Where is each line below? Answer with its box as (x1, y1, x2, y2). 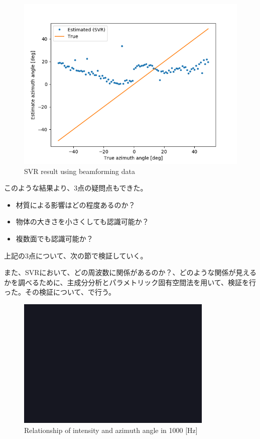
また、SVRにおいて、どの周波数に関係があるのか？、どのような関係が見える (4, 267, 257, 278)
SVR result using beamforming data (24, 165, 135, 176)
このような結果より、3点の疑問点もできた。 (4, 183, 148, 193)
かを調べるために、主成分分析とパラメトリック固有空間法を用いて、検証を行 (4, 277, 256, 287)
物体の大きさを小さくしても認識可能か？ (16, 216, 149, 227)
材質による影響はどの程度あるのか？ (16, 199, 136, 210)
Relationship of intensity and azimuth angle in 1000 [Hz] (24, 424, 198, 435)
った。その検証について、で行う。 (4, 287, 116, 297)
